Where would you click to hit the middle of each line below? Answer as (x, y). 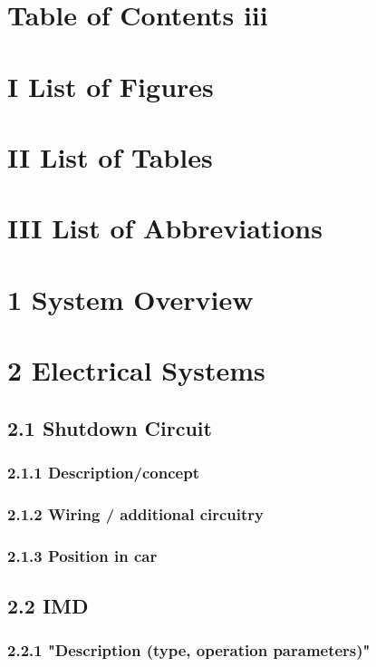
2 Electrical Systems (136, 370)
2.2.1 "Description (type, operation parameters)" (189, 650)
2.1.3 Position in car (82, 555)
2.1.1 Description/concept (103, 472)
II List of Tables (110, 156)
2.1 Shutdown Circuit (110, 427)
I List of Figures (111, 86)
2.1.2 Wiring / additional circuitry (136, 513)
